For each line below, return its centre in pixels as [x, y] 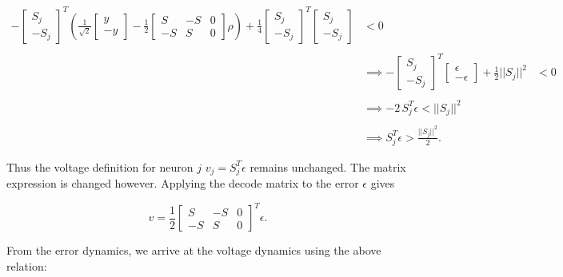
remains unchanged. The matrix [328, 166]
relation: [27, 266]
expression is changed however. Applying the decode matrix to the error [183, 183]
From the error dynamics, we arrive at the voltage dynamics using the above [194, 250]
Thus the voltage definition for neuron [100, 166]
